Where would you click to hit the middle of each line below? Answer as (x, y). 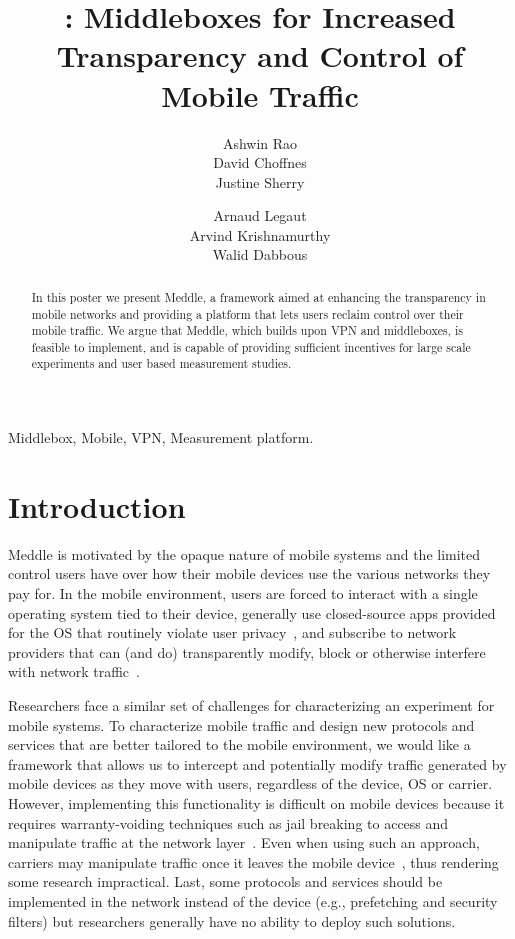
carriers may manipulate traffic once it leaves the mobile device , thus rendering (253, 861)
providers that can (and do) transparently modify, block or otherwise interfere (247, 651)
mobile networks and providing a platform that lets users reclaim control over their (247, 313)
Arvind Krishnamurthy (260, 234)
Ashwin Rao (260, 142)
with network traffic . (74, 671)
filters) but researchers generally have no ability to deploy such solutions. (232, 920)
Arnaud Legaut (260, 215)
